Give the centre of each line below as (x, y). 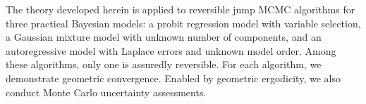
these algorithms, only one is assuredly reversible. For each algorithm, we (164, 64)
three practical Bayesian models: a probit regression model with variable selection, (183, 23)
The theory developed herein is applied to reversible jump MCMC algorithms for (181, 9)
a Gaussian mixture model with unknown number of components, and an (164, 37)
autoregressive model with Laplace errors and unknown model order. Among (171, 50)
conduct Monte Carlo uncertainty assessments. (106, 92)
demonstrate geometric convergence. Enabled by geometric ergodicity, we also (173, 78)
